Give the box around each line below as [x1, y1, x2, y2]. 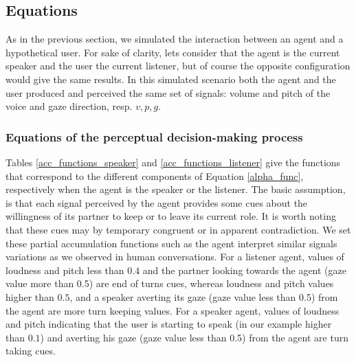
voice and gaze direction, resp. [5, 99, 133, 113]
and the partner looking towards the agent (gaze [142, 262, 346, 277]
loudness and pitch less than [5, 262, 124, 277]
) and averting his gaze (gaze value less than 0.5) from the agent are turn [40, 330, 348, 344]
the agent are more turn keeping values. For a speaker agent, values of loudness [5, 303, 340, 317]
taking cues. [5, 343, 56, 358]
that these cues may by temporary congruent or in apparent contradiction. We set [5, 222, 351, 236]
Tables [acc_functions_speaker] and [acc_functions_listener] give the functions [5, 155, 341, 169]
